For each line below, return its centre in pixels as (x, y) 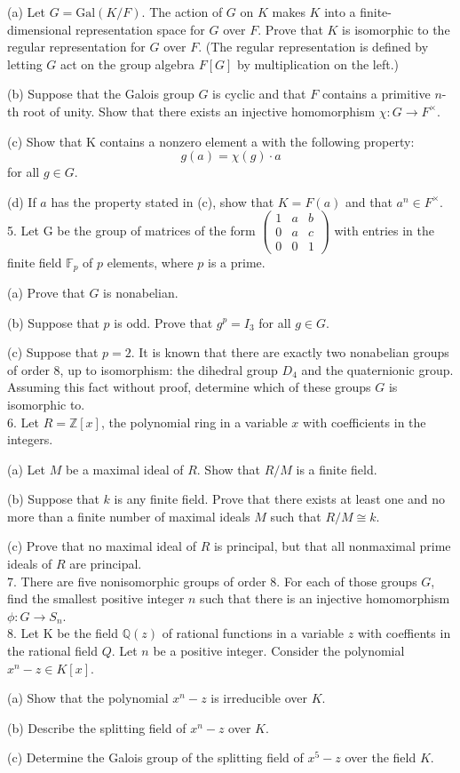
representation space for (140, 29)
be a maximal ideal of (124, 469)
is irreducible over (259, 698)
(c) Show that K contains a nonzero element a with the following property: (211, 141)
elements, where (150, 262)
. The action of (182, 12)
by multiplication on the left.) (318, 64)
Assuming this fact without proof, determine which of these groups (189, 387)
